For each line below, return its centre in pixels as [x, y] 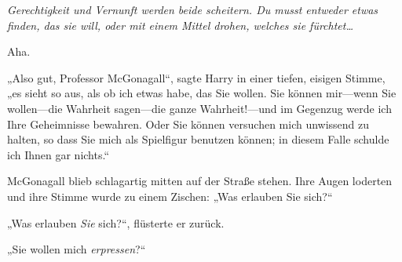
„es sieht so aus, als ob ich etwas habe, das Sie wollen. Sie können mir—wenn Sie [202, 93]
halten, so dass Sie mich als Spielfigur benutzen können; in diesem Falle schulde [198, 139]
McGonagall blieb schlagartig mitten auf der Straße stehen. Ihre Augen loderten [200, 181]
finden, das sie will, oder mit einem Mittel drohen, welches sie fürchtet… [180, 25]
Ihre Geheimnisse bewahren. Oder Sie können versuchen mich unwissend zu [188, 124]
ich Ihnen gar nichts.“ [58, 154]
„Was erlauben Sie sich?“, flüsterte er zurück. [116, 222]
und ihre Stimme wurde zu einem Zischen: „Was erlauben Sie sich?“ [170, 196]
